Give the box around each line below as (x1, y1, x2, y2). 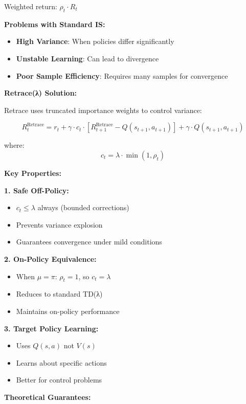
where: (4, 140, 25, 150)
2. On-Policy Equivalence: (4, 253, 97, 264)
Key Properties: (4, 167, 61, 178)
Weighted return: (4, 1, 57, 11)
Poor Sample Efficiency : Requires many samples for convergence (16, 70, 228, 81)
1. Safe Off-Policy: (4, 185, 69, 195)
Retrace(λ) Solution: (4, 87, 77, 98)
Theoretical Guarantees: (4, 391, 91, 402)
